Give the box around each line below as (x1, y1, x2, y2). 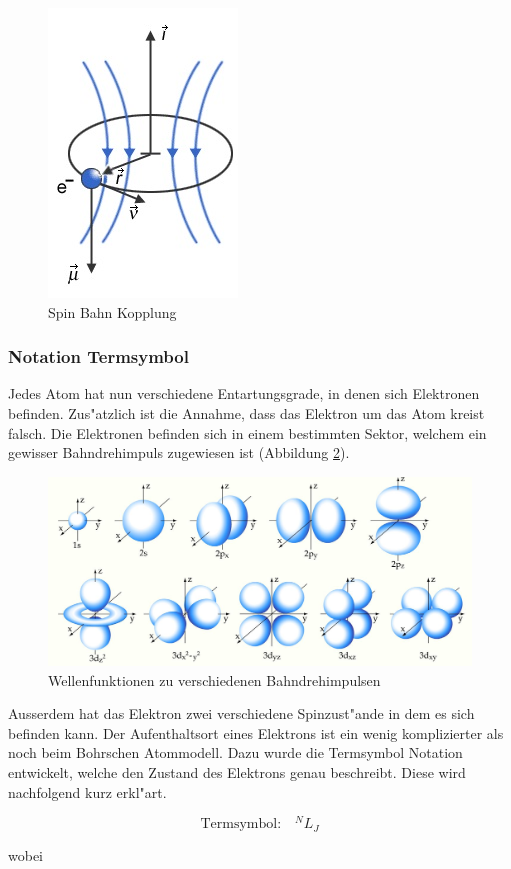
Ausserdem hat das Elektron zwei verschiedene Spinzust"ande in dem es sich (8, 703, 475, 724)
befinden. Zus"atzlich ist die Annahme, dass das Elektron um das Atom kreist (8, 403, 485, 423)
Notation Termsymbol (8, 344, 189, 369)
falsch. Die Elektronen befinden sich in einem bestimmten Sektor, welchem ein (8, 422, 487, 443)
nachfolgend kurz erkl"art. (8, 781, 167, 802)
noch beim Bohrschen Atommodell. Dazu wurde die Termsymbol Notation (8, 742, 463, 763)
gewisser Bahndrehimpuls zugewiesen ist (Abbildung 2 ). (8, 442, 350, 463)
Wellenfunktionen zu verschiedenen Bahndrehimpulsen (48, 669, 381, 690)
